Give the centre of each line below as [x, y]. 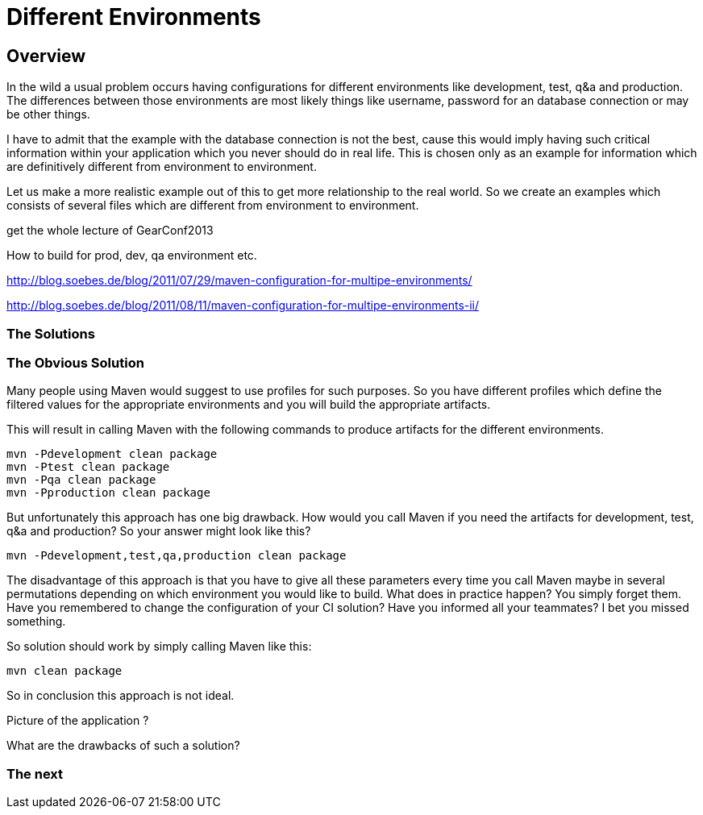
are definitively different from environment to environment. [162, 167]
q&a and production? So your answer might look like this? [159, 531]
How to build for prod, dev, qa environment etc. [132, 256]
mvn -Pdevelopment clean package [112, 454]
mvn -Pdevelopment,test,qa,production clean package [177, 556]
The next [35, 773]
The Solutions [51, 333]
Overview [46, 56]
